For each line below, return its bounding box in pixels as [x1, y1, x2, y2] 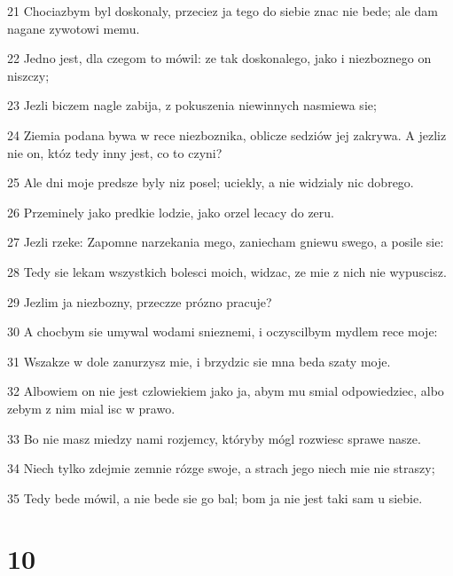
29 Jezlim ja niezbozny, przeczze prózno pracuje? [7, 292, 272, 311]
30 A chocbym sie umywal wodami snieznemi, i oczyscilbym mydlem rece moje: [7, 322, 438, 341]
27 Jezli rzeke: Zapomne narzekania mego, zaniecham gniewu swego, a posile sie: [7, 233, 444, 251]
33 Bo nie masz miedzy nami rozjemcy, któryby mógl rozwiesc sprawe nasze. [7, 429, 421, 447]
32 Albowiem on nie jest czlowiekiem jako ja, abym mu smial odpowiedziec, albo [7, 382, 444, 400]
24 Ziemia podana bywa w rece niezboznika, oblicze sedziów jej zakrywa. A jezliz [7, 125, 447, 144]
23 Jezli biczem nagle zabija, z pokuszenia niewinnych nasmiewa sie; [7, 96, 377, 114]
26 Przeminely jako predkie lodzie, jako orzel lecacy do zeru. [7, 202, 334, 221]
